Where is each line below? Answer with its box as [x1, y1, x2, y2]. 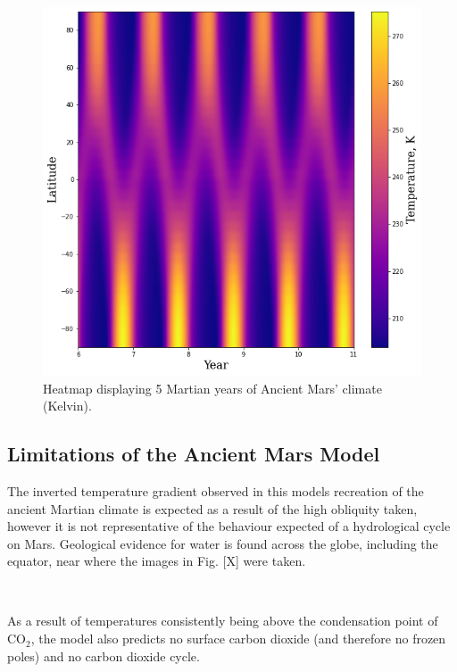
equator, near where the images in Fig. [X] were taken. [7, 552, 306, 570]
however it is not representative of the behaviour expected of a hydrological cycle [7, 517, 451, 535]
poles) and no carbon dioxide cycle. [7, 646, 200, 665]
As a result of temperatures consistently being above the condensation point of [7, 611, 438, 630]
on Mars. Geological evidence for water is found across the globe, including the [7, 534, 438, 552]
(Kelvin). [43, 396, 92, 415]
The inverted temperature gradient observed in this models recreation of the [7, 481, 424, 500]
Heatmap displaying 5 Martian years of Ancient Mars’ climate [43, 378, 382, 397]
